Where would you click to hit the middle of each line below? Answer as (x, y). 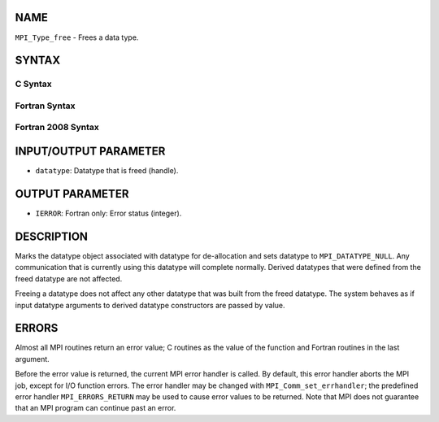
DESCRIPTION (52, 236)
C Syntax (33, 84)
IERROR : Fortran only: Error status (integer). (109, 213)
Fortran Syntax (45, 106)
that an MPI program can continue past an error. (96, 408)
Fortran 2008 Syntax (57, 128)
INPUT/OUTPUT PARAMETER (90, 152)
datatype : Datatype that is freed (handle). (107, 171)
